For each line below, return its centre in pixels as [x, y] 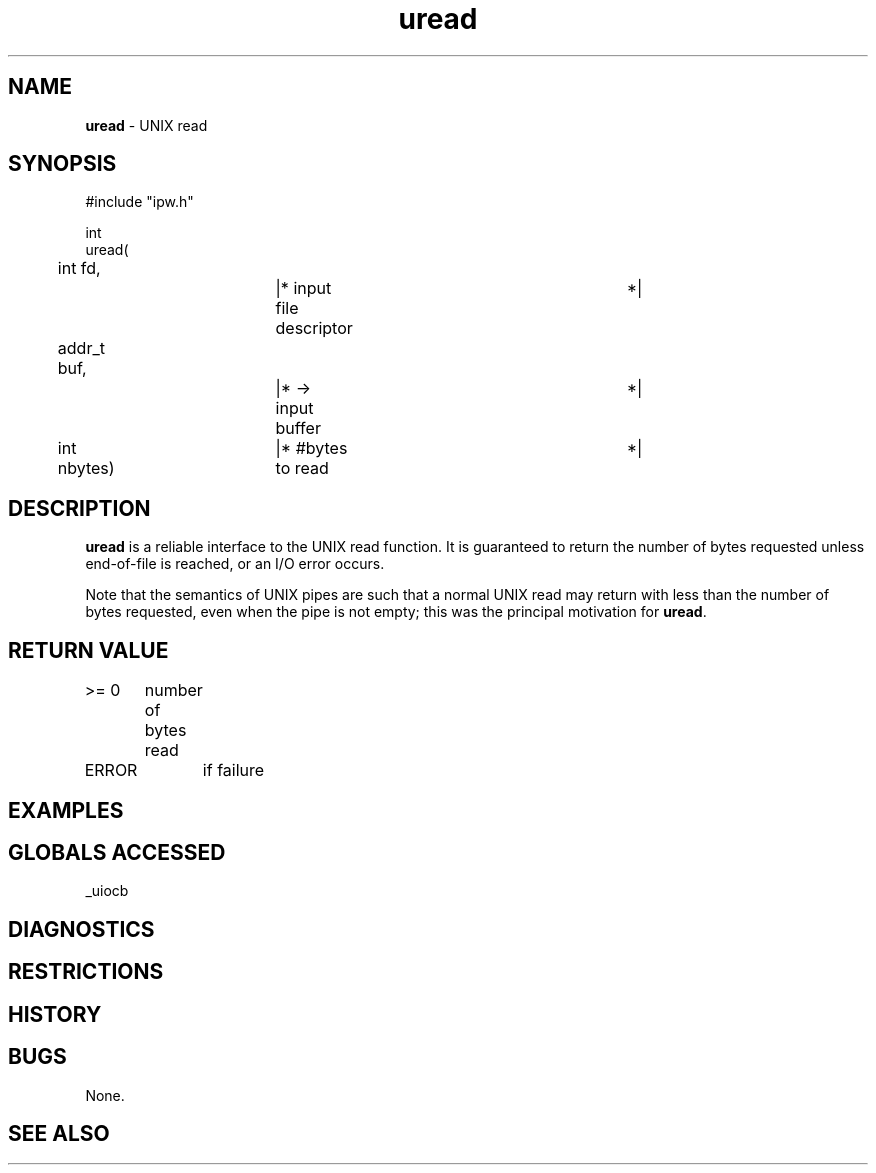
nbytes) [86, 468]
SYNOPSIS [62, 164]
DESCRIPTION [79, 508]
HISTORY [55, 1014]
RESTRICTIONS [86, 972]
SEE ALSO [59, 1133]
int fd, [79, 268]
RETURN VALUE [88, 650]
